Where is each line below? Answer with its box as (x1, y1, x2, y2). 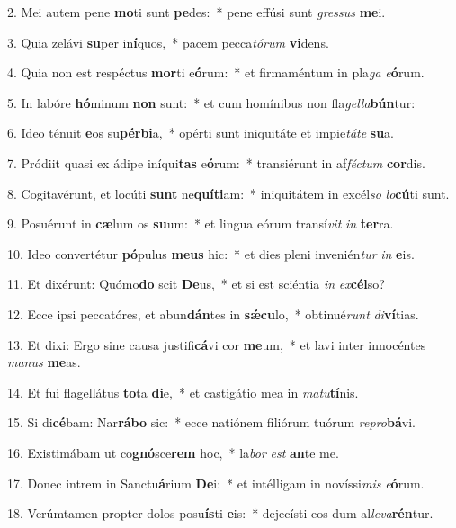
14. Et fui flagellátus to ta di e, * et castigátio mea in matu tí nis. (7, 382, 359, 401)
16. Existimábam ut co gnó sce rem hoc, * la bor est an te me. (7, 443, 339, 461)
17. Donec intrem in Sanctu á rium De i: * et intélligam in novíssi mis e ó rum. (7, 473, 425, 492)
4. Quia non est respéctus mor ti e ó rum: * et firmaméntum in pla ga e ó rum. (7, 63, 425, 82)
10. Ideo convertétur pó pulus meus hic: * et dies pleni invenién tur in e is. (7, 244, 415, 263)
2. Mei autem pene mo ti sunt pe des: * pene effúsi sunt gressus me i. (7, 3, 386, 21)
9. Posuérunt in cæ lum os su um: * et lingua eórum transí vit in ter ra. (7, 214, 394, 233)
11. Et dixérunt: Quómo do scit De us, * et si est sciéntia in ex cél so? (7, 274, 385, 293)
